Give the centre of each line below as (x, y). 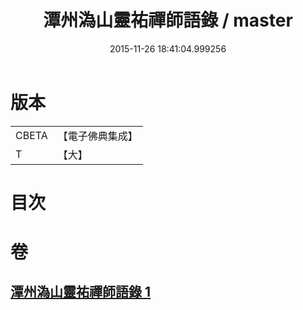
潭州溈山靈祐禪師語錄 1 (81, 292)
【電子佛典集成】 (97, 136)
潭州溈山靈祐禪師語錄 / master (168, 20)
